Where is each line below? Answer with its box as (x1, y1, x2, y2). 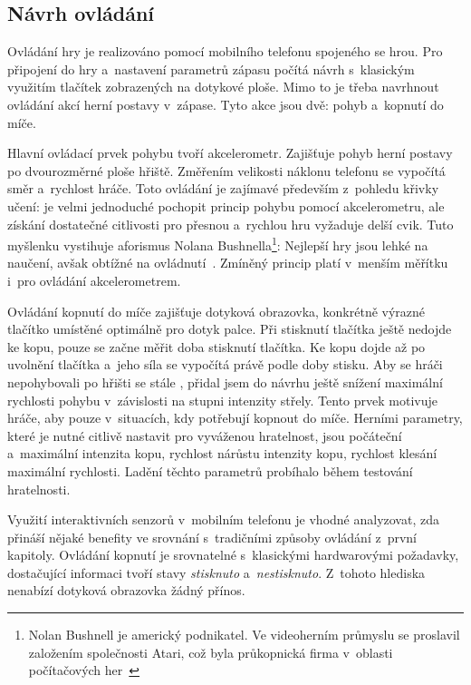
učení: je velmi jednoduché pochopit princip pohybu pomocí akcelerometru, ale (7, 196, 445, 215)
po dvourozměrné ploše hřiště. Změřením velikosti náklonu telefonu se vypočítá (7, 161, 446, 180)
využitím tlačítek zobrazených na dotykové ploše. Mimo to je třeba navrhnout (7, 77, 439, 96)
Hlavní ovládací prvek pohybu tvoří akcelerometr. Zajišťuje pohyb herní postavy (7, 143, 453, 162)
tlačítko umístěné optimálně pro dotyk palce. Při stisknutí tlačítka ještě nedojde (7, 319, 452, 338)
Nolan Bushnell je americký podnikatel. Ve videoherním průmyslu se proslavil (28, 625, 460, 644)
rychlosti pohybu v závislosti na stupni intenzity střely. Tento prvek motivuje (7, 390, 437, 409)
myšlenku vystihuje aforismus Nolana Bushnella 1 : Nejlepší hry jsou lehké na (7, 233, 428, 254)
